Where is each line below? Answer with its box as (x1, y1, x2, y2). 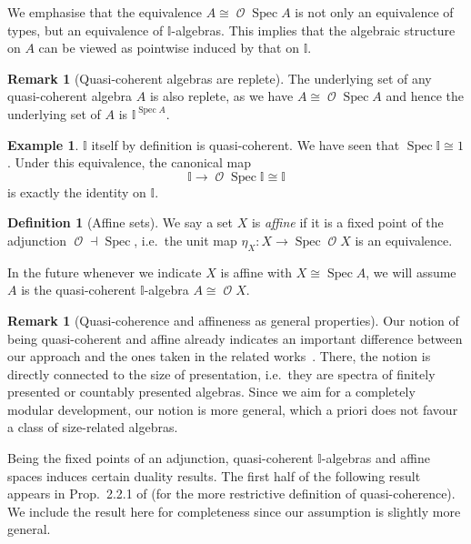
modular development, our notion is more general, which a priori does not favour (7, 399, 458, 418)
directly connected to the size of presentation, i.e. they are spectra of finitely (7, 364, 436, 383)
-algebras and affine (321, 448, 430, 468)
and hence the (386, 86, 465, 106)
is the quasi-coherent (21, 280, 136, 299)
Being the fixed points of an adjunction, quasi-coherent (7, 448, 314, 468)
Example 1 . (7, 135, 79, 154)
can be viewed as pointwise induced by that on (38, 38, 299, 57)
